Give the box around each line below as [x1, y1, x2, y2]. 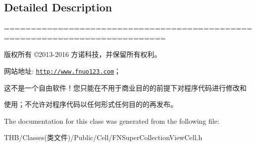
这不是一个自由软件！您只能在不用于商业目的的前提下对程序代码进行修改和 [4, 82, 247, 93]
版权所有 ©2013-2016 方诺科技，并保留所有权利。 [4, 49, 161, 59]
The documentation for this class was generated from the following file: [4, 115, 219, 126]
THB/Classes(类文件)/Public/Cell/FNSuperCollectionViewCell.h [4, 132, 203, 143]
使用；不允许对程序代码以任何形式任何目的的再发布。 [4, 99, 177, 109]
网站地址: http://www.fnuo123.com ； [4, 65, 121, 76]
